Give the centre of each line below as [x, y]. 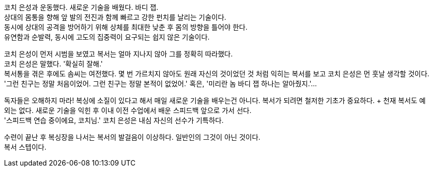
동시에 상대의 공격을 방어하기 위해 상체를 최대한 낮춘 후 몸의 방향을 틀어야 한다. [126, 27]
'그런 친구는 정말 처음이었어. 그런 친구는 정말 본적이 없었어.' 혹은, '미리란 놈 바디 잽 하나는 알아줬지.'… [161, 84]
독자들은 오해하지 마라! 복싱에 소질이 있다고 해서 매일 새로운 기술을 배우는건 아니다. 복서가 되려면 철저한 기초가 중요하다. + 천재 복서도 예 [215, 100]
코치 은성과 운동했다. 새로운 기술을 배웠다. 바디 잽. [81, 7]
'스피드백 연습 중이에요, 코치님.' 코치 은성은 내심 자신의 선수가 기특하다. [114, 120]
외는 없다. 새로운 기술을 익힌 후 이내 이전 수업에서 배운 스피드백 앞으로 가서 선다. [128, 110]
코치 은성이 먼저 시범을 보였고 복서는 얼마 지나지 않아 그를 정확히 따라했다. [118, 54]
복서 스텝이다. [25, 147]
